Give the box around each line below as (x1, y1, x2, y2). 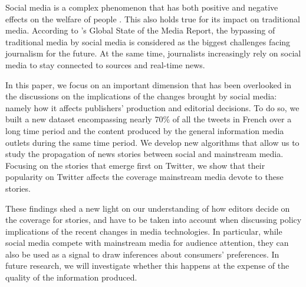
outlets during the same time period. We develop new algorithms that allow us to (5, 136, 300, 148)
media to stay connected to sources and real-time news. (5, 58, 205, 71)
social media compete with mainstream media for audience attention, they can (5, 236, 289, 249)
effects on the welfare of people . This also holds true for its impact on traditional (5, 12, 300, 25)
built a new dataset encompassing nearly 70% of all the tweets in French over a (5, 113, 292, 125)
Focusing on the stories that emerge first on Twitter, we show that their (5, 159, 265, 171)
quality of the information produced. (5, 271, 137, 283)
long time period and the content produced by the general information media (5, 124, 284, 136)
